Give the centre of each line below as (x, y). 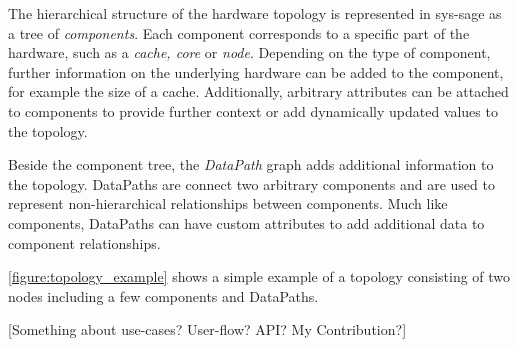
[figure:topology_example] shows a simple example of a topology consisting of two (259, 276)
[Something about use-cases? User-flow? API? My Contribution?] (207, 329)
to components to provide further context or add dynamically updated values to (253, 110)
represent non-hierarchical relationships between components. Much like (228, 203)
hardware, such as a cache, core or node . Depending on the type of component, (249, 52)
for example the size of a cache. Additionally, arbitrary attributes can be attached (258, 91)
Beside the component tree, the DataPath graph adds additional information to (251, 164)
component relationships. (84, 242)
